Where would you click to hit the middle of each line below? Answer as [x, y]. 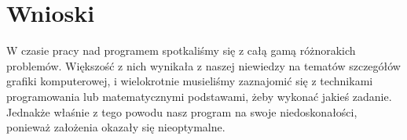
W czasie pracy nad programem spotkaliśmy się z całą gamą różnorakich [181, 50]
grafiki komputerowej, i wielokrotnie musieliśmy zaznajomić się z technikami [190, 81]
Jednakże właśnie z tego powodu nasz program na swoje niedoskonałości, [182, 111]
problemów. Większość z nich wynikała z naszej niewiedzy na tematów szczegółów [203, 65]
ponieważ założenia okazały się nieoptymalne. [116, 127]
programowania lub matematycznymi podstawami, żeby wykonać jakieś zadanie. [199, 96]
